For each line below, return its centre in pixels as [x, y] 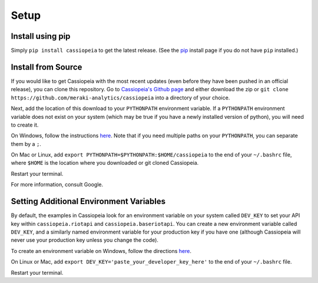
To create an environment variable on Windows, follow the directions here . [101, 251]
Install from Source [47, 67]
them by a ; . [26, 144]
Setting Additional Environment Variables [88, 202]
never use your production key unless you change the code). [85, 240]
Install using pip [41, 36]
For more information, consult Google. [57, 185]
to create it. [25, 125]
